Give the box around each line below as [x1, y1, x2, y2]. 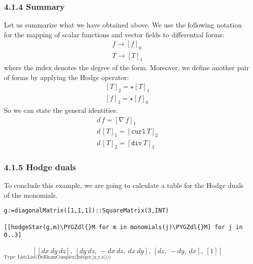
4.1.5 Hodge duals [4, 160, 76, 173]
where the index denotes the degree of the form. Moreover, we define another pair [4, 62, 249, 73]
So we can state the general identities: [4, 105, 118, 115]
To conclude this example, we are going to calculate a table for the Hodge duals [4, 180, 244, 190]
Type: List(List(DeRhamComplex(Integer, [4, 254, 93, 260]
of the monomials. [4, 189, 58, 200]
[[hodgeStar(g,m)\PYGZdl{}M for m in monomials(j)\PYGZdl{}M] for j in [4, 223, 243, 231]
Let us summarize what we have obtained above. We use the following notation [4, 20, 242, 30]
